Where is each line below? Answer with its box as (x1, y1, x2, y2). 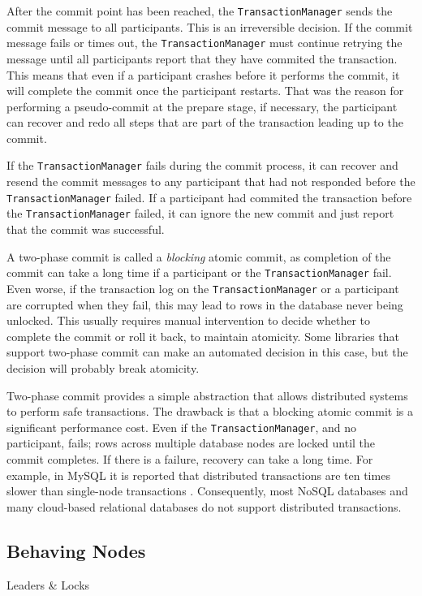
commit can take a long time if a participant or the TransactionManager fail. (6, 264, 392, 281)
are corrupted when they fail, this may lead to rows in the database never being (6, 296, 403, 313)
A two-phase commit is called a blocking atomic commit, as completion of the (6, 248, 391, 265)
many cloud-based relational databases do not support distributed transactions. (6, 498, 402, 515)
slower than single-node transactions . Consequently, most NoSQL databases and (6, 482, 408, 499)
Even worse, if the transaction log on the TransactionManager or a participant (6, 279, 399, 296)
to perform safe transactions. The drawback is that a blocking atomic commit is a (6, 403, 414, 420)
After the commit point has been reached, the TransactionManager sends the (6, 2, 393, 19)
